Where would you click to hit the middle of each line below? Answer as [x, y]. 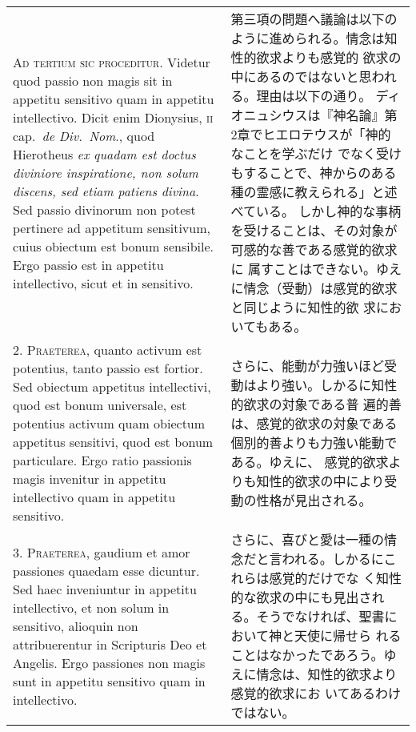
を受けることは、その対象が [314, 230]
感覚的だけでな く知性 [335, 578]
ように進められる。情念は [308, 38]
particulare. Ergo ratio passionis [102, 460]
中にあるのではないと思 [301, 76]
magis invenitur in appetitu [90, 479]
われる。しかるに [333, 559]
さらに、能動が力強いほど [308, 366]
